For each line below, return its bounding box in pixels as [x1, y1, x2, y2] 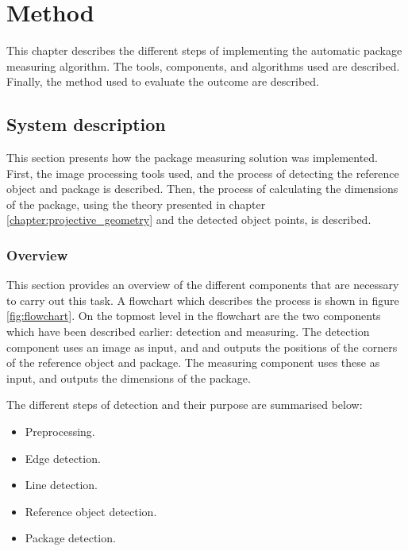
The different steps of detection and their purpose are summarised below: [6, 396, 363, 413]
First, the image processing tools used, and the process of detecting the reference [6, 164, 399, 181]
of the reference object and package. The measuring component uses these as [6, 354, 380, 371]
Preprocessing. [25, 423, 95, 440]
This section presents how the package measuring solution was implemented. [6, 149, 379, 166]
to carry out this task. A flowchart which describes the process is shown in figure [6, 291, 399, 308]
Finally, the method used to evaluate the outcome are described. [6, 73, 319, 90]
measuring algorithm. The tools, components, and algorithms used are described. [6, 57, 400, 74]
